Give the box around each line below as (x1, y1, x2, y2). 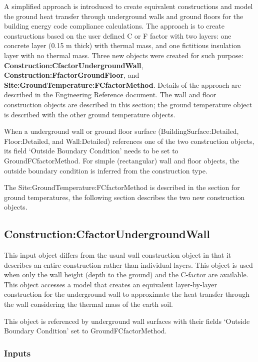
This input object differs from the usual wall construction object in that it (4, 250, 231, 260)
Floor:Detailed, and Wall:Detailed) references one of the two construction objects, (4, 135, 254, 146)
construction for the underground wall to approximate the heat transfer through (4, 289, 249, 299)
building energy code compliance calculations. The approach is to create (4, 21, 224, 31)
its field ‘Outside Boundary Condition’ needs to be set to (4, 145, 178, 156)
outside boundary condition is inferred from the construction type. (4, 165, 207, 175)
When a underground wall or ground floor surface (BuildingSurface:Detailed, (4, 126, 239, 136)
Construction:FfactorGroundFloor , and (4, 70, 139, 80)
